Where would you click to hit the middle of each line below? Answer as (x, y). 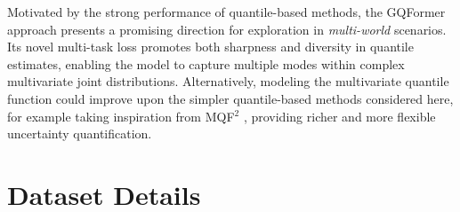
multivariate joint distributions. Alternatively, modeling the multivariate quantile (228, 81)
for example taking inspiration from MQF (121, 116)
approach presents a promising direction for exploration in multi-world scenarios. (227, 29)
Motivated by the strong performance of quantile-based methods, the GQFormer (226, 12)
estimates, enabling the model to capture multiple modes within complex (206, 63)
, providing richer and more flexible (339, 116)
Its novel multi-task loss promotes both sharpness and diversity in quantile (210, 47)
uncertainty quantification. (80, 133)
